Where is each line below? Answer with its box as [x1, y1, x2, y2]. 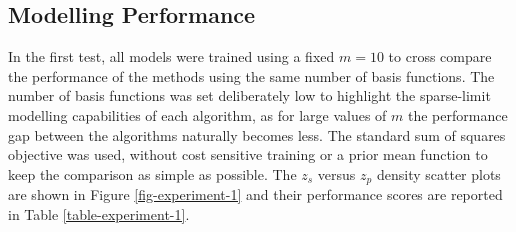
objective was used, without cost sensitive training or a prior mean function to [8, 144, 488, 165]
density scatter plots [376, 163, 501, 184]
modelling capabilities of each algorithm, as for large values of [8, 104, 387, 125]
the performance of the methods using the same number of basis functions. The [8, 65, 495, 86]
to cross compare [388, 46, 492, 67]
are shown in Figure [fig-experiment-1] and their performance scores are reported [8, 184, 503, 205]
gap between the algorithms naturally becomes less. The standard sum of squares [8, 124, 506, 145]
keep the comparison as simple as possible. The [8, 163, 297, 184]
